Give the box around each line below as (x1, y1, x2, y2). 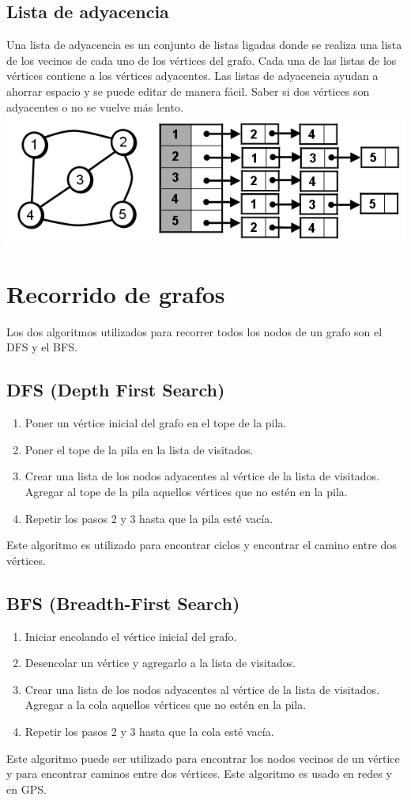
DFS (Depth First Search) (6, 377, 225, 402)
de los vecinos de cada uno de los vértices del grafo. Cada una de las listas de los (6, 51, 397, 68)
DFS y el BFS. (6, 339, 77, 355)
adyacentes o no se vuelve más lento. (6, 98, 183, 115)
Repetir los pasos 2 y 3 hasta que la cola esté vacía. (25, 722, 274, 739)
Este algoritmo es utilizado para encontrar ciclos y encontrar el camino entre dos (6, 536, 397, 553)
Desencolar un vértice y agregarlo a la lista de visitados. (25, 654, 296, 671)
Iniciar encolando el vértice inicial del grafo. (25, 627, 237, 644)
